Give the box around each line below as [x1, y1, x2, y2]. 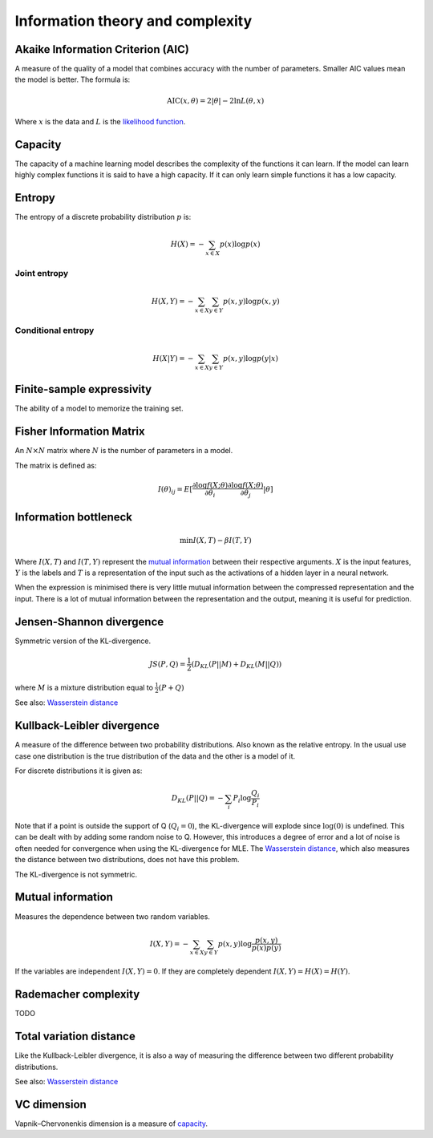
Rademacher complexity [14, 987, 140, 1002]
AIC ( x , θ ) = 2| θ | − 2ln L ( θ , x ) [167, 96, 265, 105]
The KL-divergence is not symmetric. [14, 869, 138, 879]
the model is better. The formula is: [14, 75, 131, 84]
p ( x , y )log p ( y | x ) [222, 354, 279, 362]
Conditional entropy [14, 325, 95, 336]
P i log [233, 794, 252, 805]
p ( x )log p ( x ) [219, 240, 261, 249]
